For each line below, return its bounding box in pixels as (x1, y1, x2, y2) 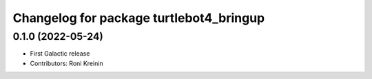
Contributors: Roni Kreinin (30, 59, 103, 67)
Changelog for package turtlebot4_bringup (12, 10, 265, 25)
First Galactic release (30, 49, 90, 58)
